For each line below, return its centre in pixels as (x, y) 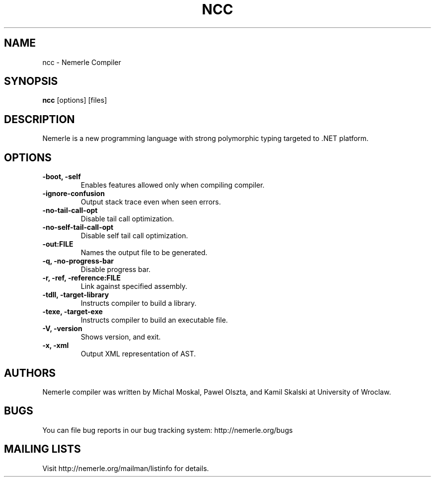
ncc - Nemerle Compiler (82, 62)
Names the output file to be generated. (144, 253)
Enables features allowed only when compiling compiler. (173, 185)
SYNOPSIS (31, 81)
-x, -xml (56, 345)
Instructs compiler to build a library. (139, 303)
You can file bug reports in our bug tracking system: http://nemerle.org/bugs (168, 430)
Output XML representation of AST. (138, 354)
